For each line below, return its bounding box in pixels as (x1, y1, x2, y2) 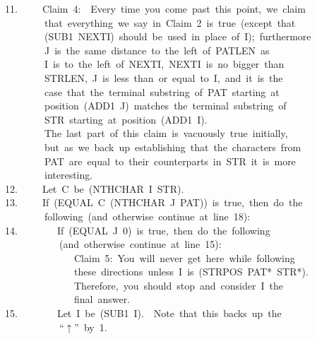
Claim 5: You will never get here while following (73, 250, 295, 265)
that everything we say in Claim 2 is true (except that (44, 15, 296, 30)
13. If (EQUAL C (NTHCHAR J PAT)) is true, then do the (5, 195, 303, 210)
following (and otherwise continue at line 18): (44, 208, 251, 223)
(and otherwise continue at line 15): (59, 237, 222, 251)
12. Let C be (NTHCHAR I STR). (5, 181, 184, 196)
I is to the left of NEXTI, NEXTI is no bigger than (44, 56, 285, 71)
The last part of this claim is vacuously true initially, (44, 126, 288, 141)
